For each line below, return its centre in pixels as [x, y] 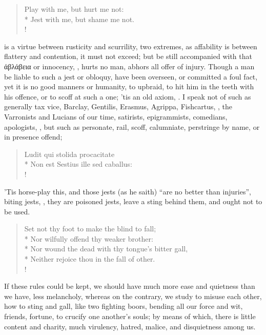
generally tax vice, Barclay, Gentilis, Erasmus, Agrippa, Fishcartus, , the [118, 106]
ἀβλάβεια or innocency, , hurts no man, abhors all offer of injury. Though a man [129, 66]
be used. [17, 211]
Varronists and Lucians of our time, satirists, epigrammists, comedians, [116, 116]
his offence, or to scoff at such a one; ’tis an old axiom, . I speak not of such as [128, 96]
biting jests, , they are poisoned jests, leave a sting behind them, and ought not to [133, 201]
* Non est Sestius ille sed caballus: [78, 164]
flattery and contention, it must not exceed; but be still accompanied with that [128, 56]
